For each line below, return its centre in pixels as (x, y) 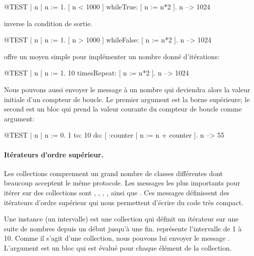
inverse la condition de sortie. (48, 23)
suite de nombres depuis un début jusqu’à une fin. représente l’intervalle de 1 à (123, 228)
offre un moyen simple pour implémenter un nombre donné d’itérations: (112, 56)
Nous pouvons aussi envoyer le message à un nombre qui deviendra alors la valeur (127, 89)
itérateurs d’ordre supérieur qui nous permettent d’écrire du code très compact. (124, 202)
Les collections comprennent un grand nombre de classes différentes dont (113, 173)
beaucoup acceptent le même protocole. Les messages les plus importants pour (122, 183)
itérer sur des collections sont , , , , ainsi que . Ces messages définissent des (117, 192)
